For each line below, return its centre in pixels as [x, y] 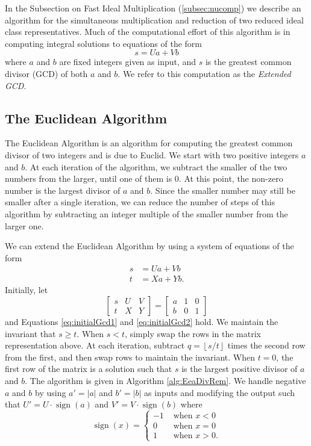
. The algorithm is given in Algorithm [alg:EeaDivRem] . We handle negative [165, 380]
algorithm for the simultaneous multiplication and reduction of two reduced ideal [154, 20]
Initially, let [27, 290]
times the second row [266, 345]
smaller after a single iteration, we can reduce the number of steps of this [140, 202]
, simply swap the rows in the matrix [193, 333]
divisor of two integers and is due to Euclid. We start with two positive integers [152, 154]
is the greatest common [248, 62]
